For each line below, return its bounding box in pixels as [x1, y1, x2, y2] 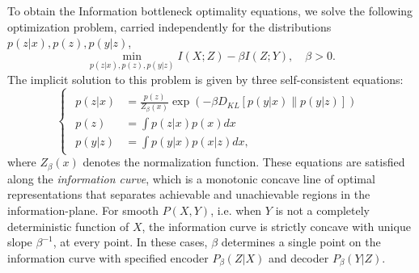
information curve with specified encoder [7, 249, 209, 266]
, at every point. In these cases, [53, 233, 208, 250]
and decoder [268, 249, 329, 266]
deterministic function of [7, 217, 129, 234]
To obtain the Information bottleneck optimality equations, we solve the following [7, 2, 413, 19]
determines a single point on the [221, 233, 381, 250]
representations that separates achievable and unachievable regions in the [7, 186, 370, 203]
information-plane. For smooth [7, 202, 159, 219]
